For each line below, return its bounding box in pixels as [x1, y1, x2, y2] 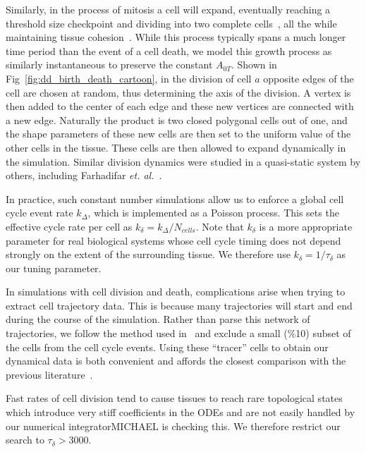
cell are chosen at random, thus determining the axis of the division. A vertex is [6, 85, 351, 99]
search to [6, 432, 44, 447]
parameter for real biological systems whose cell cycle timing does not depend [6, 233, 341, 248]
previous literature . [6, 367, 93, 381]
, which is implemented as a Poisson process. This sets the [87, 205, 339, 220]
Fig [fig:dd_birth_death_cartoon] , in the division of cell [6, 71, 252, 85]
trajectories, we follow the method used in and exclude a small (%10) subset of [6, 326, 351, 341]
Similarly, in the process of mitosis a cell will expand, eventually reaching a [6, 2, 331, 16]
